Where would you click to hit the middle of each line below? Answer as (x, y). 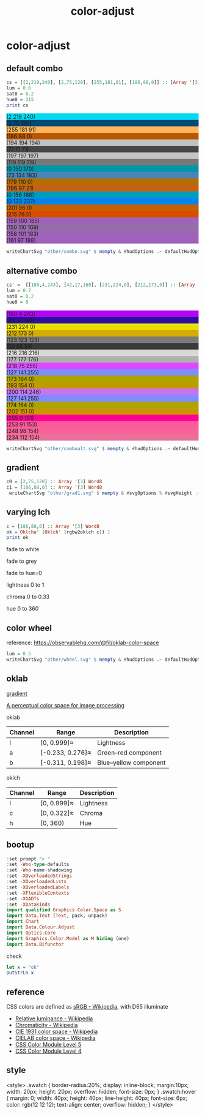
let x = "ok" (23, 967)
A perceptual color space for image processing (66, 705)
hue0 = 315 (20, 99)
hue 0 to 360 (23, 609)
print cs (17, 105)
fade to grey (22, 561)
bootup (20, 845)
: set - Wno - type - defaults (38, 865)
